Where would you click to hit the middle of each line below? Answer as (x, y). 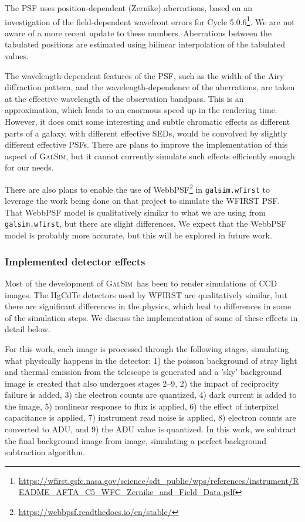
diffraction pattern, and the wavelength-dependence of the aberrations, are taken (150, 87)
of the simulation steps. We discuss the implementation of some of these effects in (151, 317)
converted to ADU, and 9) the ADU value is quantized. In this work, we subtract (151, 429)
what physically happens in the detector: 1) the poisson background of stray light (151, 360)
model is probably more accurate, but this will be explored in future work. (138, 235)
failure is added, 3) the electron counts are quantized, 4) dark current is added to (151, 395)
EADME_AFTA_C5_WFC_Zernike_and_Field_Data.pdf (127, 492)
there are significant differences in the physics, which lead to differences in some (148, 306)
